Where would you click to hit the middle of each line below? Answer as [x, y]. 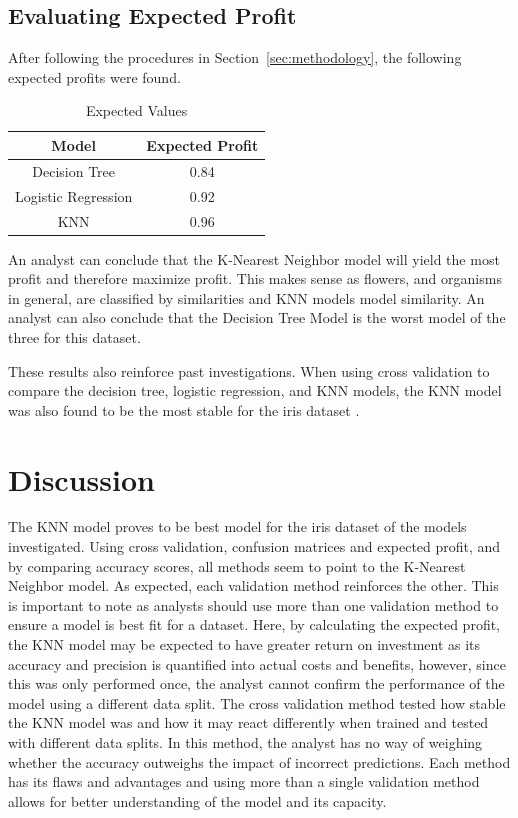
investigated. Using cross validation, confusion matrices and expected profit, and [254, 546]
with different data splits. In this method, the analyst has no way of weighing [245, 742]
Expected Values [136, 110]
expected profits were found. [94, 76]
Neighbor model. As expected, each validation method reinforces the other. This [253, 585]
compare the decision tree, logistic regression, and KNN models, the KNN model [255, 390]
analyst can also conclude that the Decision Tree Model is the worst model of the [257, 317]
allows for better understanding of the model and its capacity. [197, 800]
